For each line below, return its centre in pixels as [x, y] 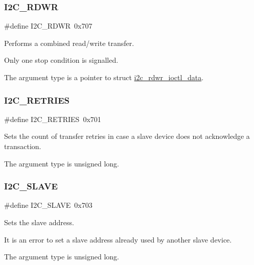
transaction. [23, 146]
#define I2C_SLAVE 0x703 [48, 205]
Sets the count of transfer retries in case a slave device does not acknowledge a [127, 136]
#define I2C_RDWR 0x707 [48, 26]
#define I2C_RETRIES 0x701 [53, 119]
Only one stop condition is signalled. [61, 60]
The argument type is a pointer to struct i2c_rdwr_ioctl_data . [104, 77]
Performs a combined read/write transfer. [69, 43]
